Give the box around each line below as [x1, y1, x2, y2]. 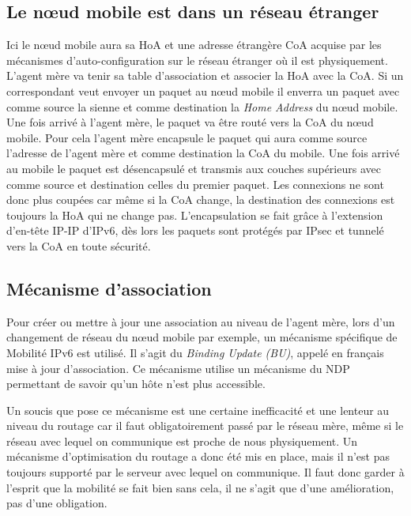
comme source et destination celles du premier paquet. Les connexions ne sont [6, 175, 384, 192]
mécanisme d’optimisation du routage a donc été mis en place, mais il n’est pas [6, 448, 390, 465]
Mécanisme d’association [6, 276, 212, 300]
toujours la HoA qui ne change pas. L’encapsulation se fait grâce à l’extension [6, 206, 383, 223]
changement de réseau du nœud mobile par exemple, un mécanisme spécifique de [6, 329, 398, 345]
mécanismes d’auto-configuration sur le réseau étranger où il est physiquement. [6, 51, 388, 68]
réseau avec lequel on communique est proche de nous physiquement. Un [6, 432, 358, 449]
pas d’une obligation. [6, 495, 107, 511]
